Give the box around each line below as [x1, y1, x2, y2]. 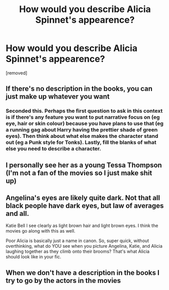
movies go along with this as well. [6, 228, 76, 234]
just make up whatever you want [6, 92, 110, 101]
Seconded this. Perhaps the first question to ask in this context [6, 107, 163, 114]
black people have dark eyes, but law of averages [6, 201, 164, 210]
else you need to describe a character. [6, 145, 102, 152]
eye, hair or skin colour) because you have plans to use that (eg [6, 120, 164, 127]
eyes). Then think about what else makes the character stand [6, 132, 158, 139]
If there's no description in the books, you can [6, 85, 153, 93]
